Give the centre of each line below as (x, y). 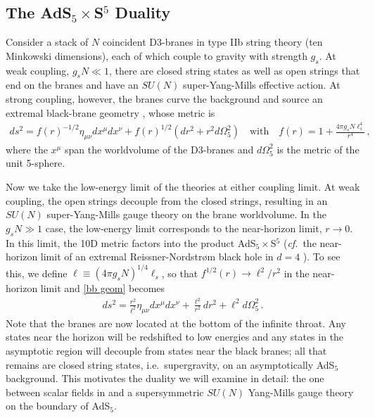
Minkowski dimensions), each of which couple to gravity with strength (157, 55)
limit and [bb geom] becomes (103, 288)
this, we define (37, 273)
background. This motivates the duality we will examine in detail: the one (165, 378)
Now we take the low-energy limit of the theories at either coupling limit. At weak (183, 187)
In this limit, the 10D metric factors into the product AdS (131, 242)
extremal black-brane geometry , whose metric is (110, 112)
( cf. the (300, 242)
